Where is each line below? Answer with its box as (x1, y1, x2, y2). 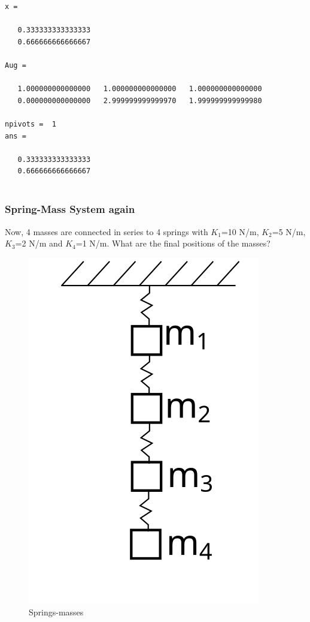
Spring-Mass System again (5, 202, 135, 217)
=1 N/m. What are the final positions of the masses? (75, 237, 271, 250)
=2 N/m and (15, 237, 63, 250)
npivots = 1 (5, 119, 56, 128)
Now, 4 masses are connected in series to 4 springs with (5, 225, 208, 238)
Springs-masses (29, 605, 84, 618)
